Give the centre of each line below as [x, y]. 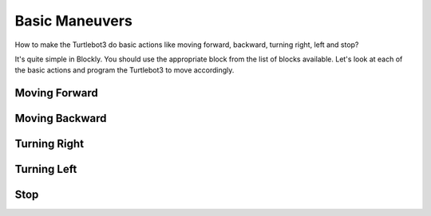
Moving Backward [61, 118]
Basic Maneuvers [74, 21]
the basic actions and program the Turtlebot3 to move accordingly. [125, 70]
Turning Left [46, 169]
